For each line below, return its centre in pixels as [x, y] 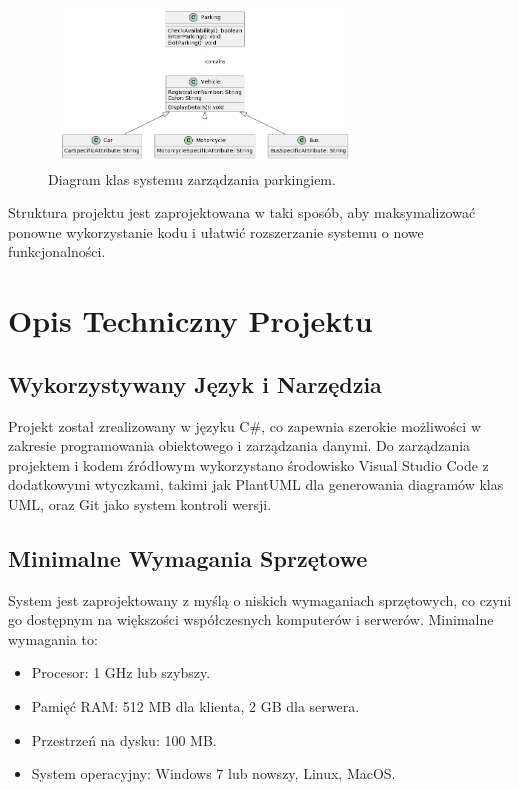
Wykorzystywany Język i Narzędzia [195, 383]
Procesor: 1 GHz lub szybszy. [121, 672]
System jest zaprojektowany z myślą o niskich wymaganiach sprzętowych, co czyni [260, 599]
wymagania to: [53, 638]
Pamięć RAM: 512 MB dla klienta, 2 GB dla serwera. [195, 706]
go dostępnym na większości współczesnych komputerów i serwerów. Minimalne [251, 619]
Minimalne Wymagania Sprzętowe [188, 557]
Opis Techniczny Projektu [190, 320]
